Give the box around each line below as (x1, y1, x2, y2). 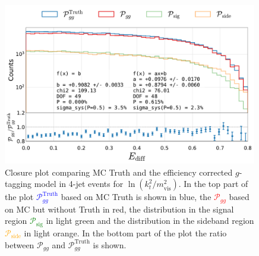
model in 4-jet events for (34, 177, 124, 190)
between (5, 238, 34, 251)
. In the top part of (178, 177, 248, 190)
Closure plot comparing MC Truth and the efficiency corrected (5, 166, 233, 178)
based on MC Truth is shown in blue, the (61, 191, 211, 203)
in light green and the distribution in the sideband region (46, 214, 254, 227)
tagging (5, 177, 32, 190)
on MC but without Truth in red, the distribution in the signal (5, 202, 234, 215)
